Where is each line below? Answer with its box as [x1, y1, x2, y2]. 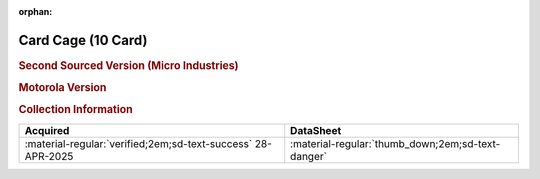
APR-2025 [24, 149, 74, 163]
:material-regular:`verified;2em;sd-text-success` [24, 136, 253, 150]
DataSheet [290, 123, 342, 137]
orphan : [18, 6, 53, 17]
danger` [290, 149, 327, 163]
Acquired [24, 123, 70, 137]
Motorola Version [18, 81, 107, 95]
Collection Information [18, 103, 134, 117]
